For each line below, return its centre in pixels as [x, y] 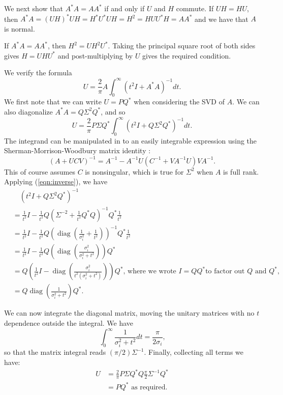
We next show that [34, 8]
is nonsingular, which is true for [134, 171]
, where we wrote [150, 272]
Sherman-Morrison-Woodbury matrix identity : [77, 150]
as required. [149, 387]
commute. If [195, 8]
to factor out [225, 272]
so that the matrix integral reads [55, 352]
